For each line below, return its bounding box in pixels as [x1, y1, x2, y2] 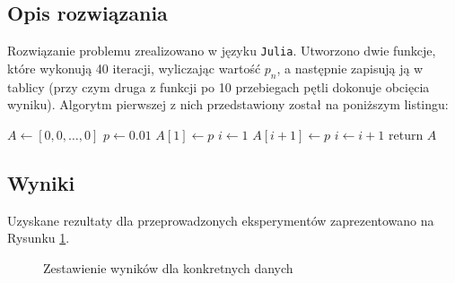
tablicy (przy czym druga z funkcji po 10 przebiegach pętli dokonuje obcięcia [7, 77, 430, 96]
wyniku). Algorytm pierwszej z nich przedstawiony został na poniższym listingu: [7, 95, 449, 114]
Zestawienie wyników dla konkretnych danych [43, 258, 293, 277]
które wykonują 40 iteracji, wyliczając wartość [7, 58, 261, 77]
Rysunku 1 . [7, 228, 70, 247]
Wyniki [7, 168, 75, 196]
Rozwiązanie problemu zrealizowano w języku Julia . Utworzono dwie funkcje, [7, 41, 436, 60]
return [388, 124, 424, 143]
